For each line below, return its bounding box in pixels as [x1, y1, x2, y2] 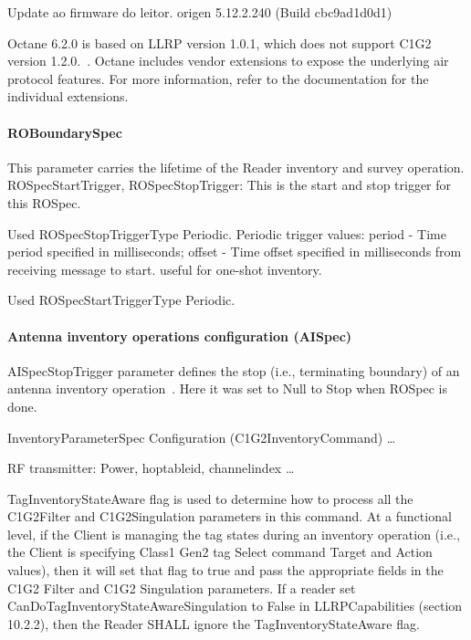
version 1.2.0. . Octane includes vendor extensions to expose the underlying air [7, 51, 449, 70]
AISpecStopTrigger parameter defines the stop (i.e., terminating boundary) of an [7, 361, 460, 380]
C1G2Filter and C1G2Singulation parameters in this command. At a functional [7, 507, 452, 526]
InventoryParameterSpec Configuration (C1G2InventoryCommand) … [7, 427, 396, 446]
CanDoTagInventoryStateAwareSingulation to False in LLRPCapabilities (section [7, 596, 463, 615]
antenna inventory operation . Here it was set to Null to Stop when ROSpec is [7, 379, 447, 398]
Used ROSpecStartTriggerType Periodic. [7, 290, 235, 310]
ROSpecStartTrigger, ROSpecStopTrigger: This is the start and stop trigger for [7, 175, 452, 194]
